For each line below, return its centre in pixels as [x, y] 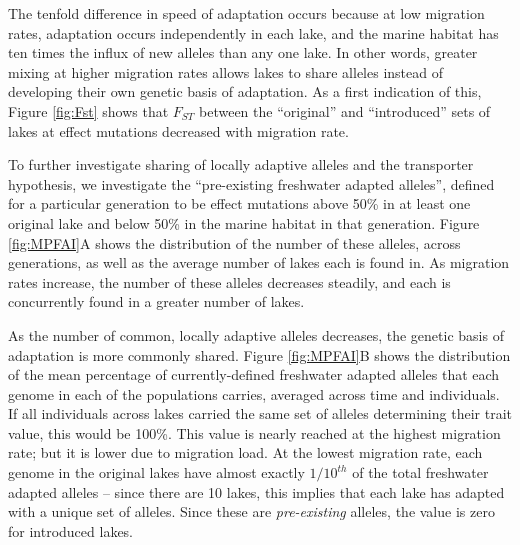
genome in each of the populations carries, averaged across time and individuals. [254, 393]
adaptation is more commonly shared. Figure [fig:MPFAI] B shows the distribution [259, 354]
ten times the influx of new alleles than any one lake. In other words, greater [243, 52]
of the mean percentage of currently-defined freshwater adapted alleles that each [254, 374]
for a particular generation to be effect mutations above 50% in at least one [239, 203]
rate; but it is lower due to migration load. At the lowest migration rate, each [245, 452]
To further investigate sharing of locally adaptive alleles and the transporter [241, 164]
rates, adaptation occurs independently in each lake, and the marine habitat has [253, 32]
